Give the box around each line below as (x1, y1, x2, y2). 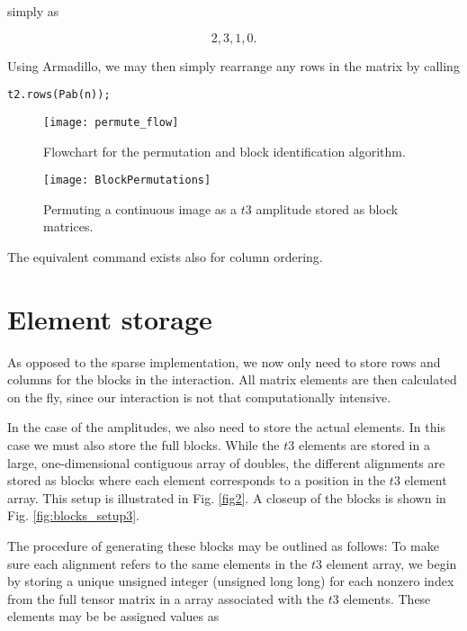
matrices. (43, 217, 94, 236)
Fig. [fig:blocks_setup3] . (7, 506, 140, 525)
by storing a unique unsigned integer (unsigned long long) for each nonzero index (7, 572, 454, 590)
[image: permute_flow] (43, 115, 179, 129)
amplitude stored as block (256, 199, 399, 218)
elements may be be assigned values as (7, 607, 220, 626)
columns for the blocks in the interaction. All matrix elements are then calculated (7, 370, 457, 389)
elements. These (343, 589, 431, 608)
